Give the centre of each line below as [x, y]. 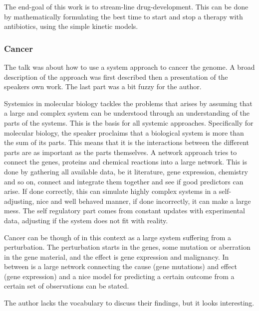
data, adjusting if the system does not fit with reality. [86, 220]
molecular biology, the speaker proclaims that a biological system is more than [124, 132]
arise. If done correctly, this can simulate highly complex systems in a [110, 191]
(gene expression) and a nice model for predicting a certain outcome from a [119, 276]
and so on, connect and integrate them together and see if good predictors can [124, 181]
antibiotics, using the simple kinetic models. [71, 26]
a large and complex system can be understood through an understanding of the [127, 113]
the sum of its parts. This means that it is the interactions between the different [127, 142]
